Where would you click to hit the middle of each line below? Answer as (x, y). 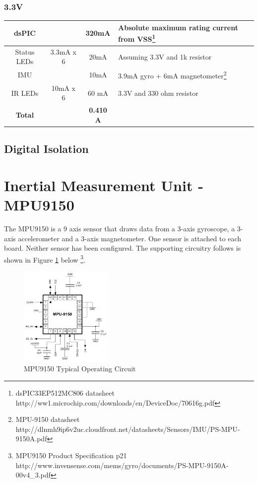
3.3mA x (63, 51)
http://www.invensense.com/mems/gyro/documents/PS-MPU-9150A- (122, 465)
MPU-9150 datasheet (48, 419)
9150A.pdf (31, 439)
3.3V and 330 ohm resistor (158, 93)
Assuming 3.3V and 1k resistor (165, 56)
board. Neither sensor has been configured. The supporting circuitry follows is (123, 248)
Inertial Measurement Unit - (104, 185)
